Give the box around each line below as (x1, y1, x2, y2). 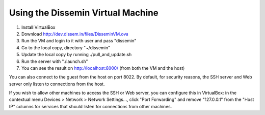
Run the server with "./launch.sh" (21, 58, 88, 64)
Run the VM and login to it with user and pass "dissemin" (21, 38, 137, 44)
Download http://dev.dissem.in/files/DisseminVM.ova (21, 31, 129, 37)
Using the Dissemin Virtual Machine (9, 7, 159, 18)
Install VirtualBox (21, 24, 56, 30)
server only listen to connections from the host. (9, 81, 105, 87)
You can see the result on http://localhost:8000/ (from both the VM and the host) (21, 65, 185, 71)
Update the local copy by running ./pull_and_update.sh (21, 52, 132, 57)
